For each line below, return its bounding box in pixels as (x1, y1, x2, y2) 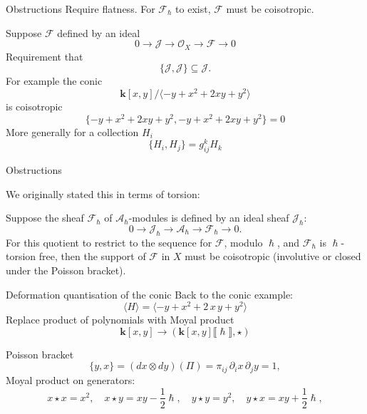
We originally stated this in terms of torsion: (6, 186, 200, 201)
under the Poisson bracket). (6, 263, 126, 278)
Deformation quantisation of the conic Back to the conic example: (6, 286, 293, 301)
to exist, (175, 1, 211, 16)
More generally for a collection (6, 124, 139, 139)
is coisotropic (6, 98, 63, 113)
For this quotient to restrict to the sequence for (6, 234, 212, 249)
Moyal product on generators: (6, 372, 135, 387)
